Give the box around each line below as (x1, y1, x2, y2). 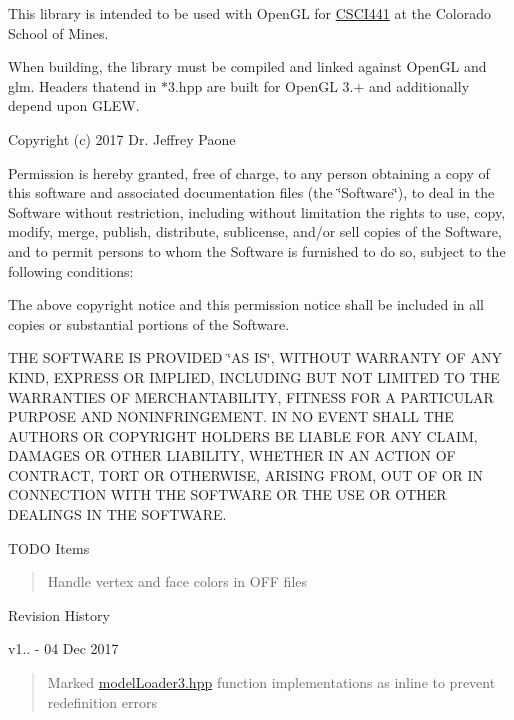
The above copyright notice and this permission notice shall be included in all (8, 294, 485, 315)
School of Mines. (8, 22, 109, 43)
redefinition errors (47, 691, 157, 712)
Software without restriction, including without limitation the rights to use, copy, (8, 201, 506, 222)
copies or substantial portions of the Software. (8, 313, 290, 334)
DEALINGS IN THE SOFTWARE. (8, 504, 227, 525)
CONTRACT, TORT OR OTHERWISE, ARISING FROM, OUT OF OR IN (8, 464, 484, 485)
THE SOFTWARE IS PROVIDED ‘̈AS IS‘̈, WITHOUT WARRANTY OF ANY (8, 347, 502, 368)
